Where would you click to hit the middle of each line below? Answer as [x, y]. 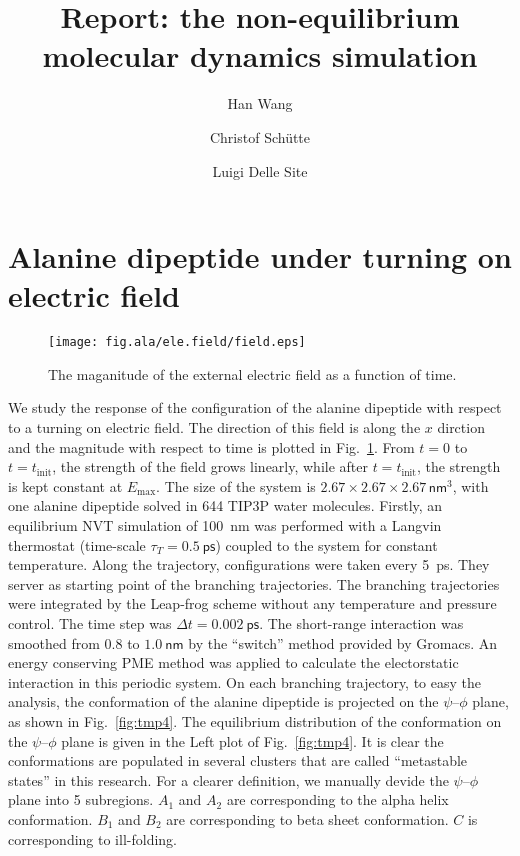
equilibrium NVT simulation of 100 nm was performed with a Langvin [225, 525]
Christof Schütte [260, 136]
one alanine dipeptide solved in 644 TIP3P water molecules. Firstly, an [225, 505]
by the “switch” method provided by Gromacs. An [342, 642]
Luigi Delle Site [260, 170]
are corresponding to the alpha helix [337, 799]
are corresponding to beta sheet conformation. [307, 818]
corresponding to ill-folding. [92, 838]
